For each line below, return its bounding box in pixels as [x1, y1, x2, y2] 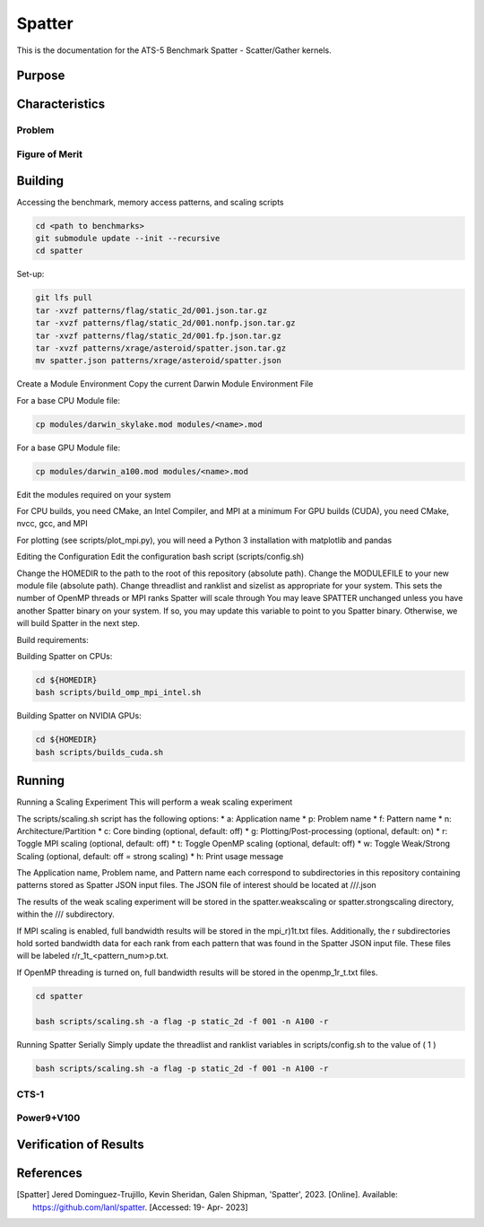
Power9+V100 [16, 1112, 81, 1125]
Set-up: [16, 269, 45, 280]
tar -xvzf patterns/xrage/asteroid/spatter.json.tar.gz [35, 343, 287, 353]
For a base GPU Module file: [16, 442, 121, 453]
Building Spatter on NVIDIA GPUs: [16, 710, 143, 721]
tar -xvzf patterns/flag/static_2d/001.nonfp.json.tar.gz [35, 318, 296, 328]
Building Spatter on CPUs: [16, 650, 113, 661]
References [16, 1166, 82, 1181]
